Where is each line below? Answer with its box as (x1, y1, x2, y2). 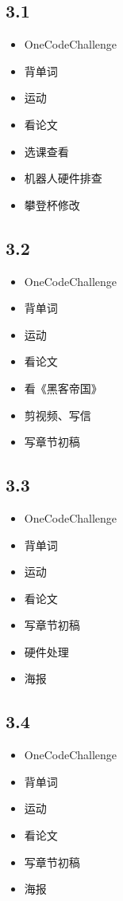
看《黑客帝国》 (24, 379, 102, 396)
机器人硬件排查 (24, 170, 102, 186)
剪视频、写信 (24, 406, 91, 423)
